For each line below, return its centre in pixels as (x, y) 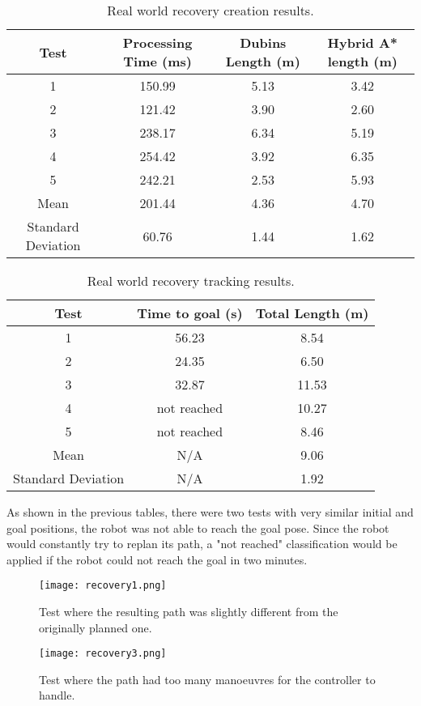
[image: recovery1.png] (103, 586)
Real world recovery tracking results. (191, 281)
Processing (157, 43)
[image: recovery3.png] (103, 654)
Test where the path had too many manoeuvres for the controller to (207, 679)
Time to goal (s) (190, 313)
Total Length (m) (312, 313)
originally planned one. (96, 627)
